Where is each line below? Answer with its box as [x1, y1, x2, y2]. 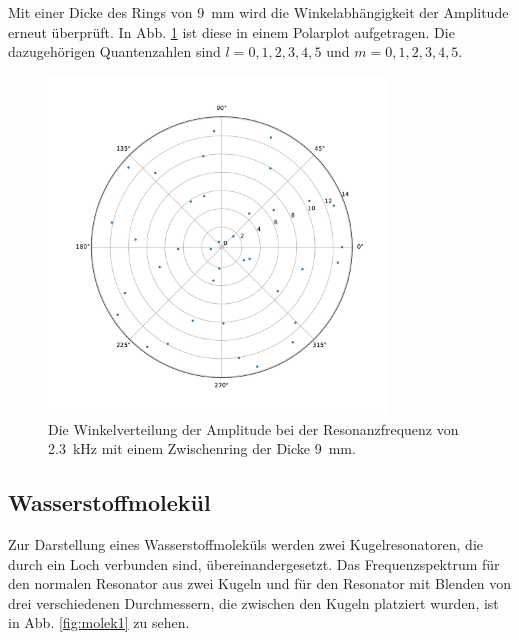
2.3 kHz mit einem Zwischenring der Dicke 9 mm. [48, 438, 356, 459]
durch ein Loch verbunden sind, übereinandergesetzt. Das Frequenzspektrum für [8, 553, 500, 574]
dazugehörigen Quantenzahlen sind [8, 41, 221, 62]
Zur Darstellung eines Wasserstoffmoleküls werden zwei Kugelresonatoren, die [8, 533, 483, 554]
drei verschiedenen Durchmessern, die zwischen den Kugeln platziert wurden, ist [8, 592, 499, 613]
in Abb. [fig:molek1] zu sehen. [8, 612, 190, 633]
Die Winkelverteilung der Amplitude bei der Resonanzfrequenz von [48, 418, 459, 439]
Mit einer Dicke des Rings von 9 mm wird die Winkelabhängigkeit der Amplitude [8, 2, 509, 22]
